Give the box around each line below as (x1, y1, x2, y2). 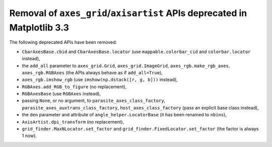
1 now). (22, 133, 37, 139)
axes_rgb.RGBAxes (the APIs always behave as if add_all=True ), (22, 69, 163, 75)
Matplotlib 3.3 (9, 22, 70, 33)
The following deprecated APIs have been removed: (9, 39, 117, 45)
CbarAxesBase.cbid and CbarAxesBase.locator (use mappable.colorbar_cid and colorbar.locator (22, 48, 251, 55)
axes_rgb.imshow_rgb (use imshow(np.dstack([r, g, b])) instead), (22, 77, 178, 83)
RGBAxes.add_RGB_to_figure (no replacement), (22, 83, 127, 90)
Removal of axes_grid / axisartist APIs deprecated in (9, 8, 247, 19)
